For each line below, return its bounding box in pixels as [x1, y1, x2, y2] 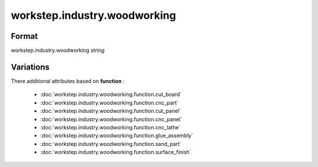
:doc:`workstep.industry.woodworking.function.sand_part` [40, 140, 182, 147]
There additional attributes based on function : [11, 77, 125, 85]
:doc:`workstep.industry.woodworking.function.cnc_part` [40, 99, 179, 106]
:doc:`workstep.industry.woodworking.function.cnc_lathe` [40, 123, 181, 131]
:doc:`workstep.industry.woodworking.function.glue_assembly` [40, 132, 194, 139]
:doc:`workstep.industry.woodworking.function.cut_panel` [40, 108, 181, 115]
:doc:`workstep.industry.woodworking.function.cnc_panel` [40, 115, 183, 123]
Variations [11, 62, 50, 72]
